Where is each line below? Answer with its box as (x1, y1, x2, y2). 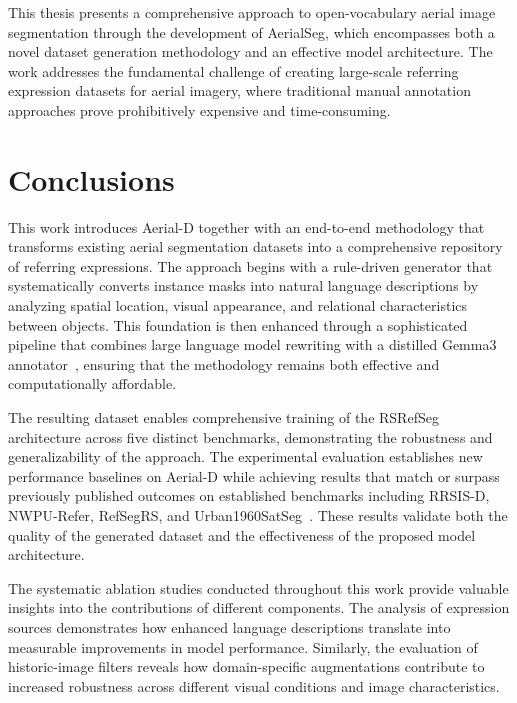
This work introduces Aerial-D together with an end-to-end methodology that (8, 216, 485, 237)
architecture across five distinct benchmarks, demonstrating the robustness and (8, 426, 493, 447)
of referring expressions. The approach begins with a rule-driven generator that (8, 255, 493, 276)
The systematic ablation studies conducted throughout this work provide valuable (8, 577, 509, 598)
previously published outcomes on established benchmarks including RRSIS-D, (8, 485, 490, 506)
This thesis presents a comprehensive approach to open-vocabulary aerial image (8, 2, 496, 22)
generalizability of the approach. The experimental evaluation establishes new (8, 446, 483, 467)
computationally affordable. (8, 373, 177, 394)
